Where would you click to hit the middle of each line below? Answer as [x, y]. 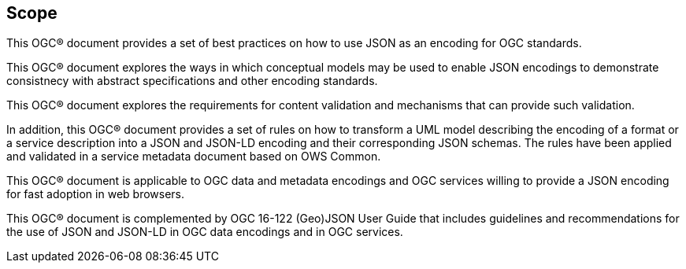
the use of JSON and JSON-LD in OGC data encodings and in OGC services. [205, 232]
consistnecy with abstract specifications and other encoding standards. [192, 81]
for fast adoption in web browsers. [96, 194]
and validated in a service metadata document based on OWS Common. [194, 157]
